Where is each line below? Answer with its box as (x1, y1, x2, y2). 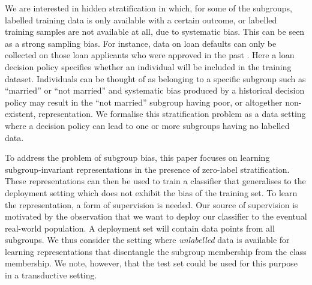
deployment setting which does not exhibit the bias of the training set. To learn (5, 186, 298, 199)
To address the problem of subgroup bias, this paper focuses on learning (5, 151, 270, 164)
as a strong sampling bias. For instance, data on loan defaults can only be (5, 37, 277, 49)
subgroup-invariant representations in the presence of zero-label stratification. (5, 163, 290, 175)
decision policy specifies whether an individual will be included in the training (5, 60, 292, 73)
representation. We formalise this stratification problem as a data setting (38, 107, 306, 120)
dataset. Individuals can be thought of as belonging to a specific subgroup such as (5, 72, 306, 85)
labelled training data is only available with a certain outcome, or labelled (5, 13, 277, 26)
